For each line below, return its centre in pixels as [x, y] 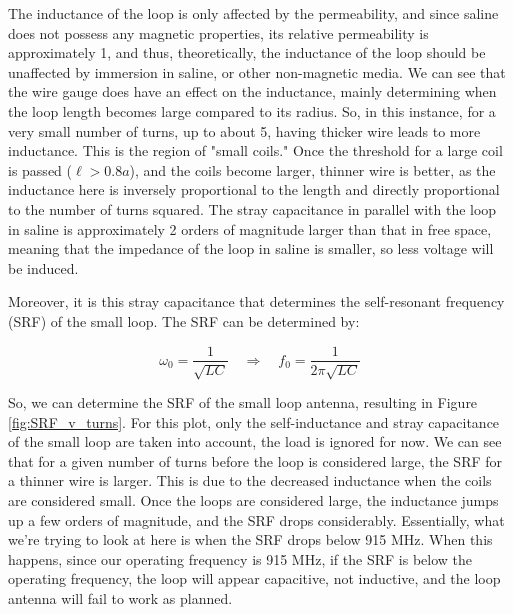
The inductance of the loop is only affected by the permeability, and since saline [253, 13]
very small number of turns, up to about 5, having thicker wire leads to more [244, 130]
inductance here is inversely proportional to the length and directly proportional [254, 189]
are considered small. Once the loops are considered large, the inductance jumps [253, 499]
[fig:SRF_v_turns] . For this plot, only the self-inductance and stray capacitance [254, 421]
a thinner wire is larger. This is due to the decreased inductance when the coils [250, 480]
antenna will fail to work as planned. [120, 597]
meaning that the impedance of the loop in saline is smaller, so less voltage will [251, 248]
